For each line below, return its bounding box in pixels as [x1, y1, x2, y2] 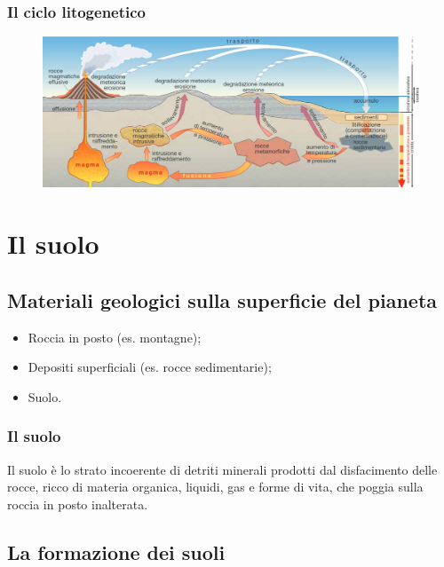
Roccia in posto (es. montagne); [28, 327, 202, 346]
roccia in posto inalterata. [7, 494, 148, 513]
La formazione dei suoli [7, 538, 226, 565]
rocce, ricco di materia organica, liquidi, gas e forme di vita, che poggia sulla [7, 477, 424, 496]
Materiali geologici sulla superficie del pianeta [7, 286, 438, 313]
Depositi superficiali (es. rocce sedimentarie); [28, 358, 272, 376]
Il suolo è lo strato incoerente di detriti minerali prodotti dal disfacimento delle [7, 460, 438, 478]
